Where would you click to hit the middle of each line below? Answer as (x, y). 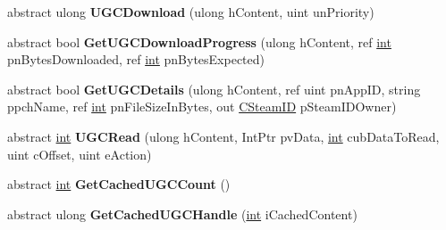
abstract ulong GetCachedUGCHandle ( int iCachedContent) (182, 214)
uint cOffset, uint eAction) (80, 154)
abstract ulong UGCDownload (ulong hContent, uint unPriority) (191, 12)
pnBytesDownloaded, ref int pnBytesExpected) (136, 59)
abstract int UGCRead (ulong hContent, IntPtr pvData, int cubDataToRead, (223, 136)
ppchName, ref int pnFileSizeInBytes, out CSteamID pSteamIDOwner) (202, 107)
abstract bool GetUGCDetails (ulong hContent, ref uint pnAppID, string (214, 89)
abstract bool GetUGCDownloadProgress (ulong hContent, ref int (199, 41)
